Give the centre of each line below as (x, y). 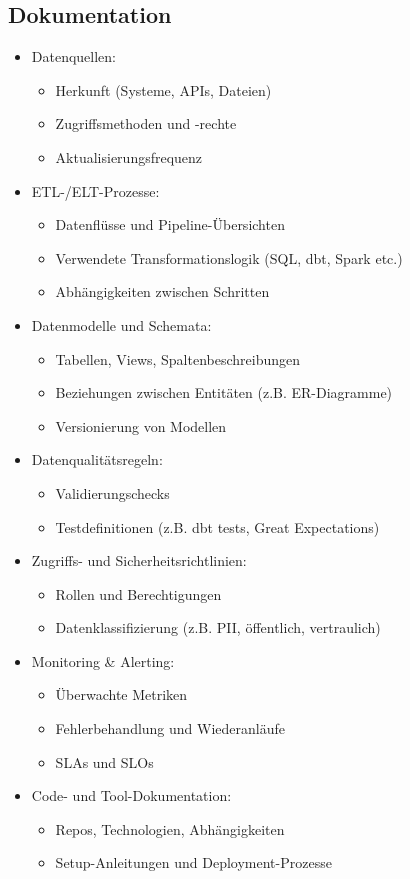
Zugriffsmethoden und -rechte (146, 123)
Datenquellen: (74, 56)
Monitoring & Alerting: (103, 660)
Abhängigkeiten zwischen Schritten (162, 291)
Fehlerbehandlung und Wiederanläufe (170, 728)
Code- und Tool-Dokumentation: (131, 795)
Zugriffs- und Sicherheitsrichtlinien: (139, 560)
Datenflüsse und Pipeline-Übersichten (170, 224)
